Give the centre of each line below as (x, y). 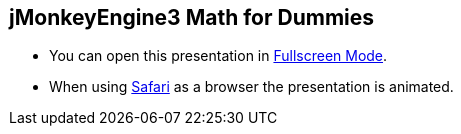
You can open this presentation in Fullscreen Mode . (218, 56)
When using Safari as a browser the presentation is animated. (251, 87)
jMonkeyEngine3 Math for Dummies (192, 17)
